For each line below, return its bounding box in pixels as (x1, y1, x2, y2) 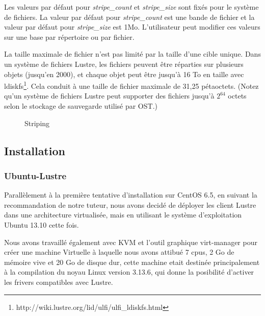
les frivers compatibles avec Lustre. (4, 276, 113, 287)
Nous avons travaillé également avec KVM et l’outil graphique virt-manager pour (4, 236, 257, 247)
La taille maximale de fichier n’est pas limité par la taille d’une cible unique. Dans (4, 48, 261, 59)
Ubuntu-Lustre (4, 169, 67, 182)
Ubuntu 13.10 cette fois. (4, 219, 79, 230)
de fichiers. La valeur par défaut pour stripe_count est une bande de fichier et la (4, 11, 255, 22)
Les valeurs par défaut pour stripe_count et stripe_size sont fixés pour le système (4, 2, 259, 12)
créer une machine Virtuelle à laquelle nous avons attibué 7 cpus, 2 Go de (4, 247, 234, 257)
